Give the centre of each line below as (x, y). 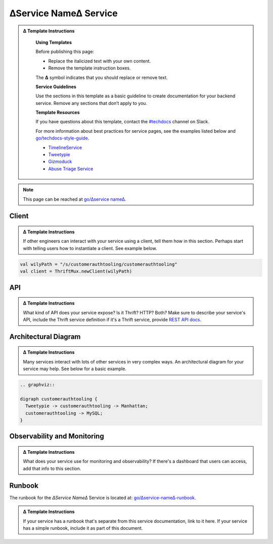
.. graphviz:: (37, 385)
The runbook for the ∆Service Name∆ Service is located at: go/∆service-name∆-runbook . (103, 497)
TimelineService (65, 148)
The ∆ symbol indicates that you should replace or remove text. (102, 77)
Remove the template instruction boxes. (89, 68)
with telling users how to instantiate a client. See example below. (90, 248)
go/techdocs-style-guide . (62, 138)
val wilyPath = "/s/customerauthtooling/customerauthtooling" (99, 264)
